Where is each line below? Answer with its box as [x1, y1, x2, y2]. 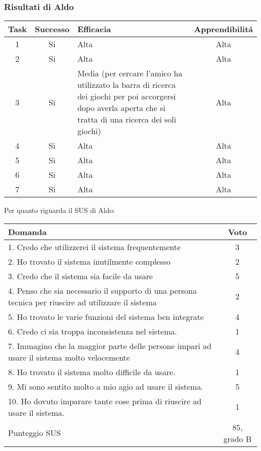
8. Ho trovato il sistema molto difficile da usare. [8, 366, 176, 378]
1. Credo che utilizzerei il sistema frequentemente [8, 241, 181, 253]
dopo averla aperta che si [77, 102, 166, 114]
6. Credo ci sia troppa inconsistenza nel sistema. [8, 325, 177, 337]
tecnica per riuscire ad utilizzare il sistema [8, 296, 157, 308]
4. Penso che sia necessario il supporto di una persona [8, 284, 197, 296]
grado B [223, 432, 252, 444]
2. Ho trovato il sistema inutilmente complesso [8, 255, 171, 267]
